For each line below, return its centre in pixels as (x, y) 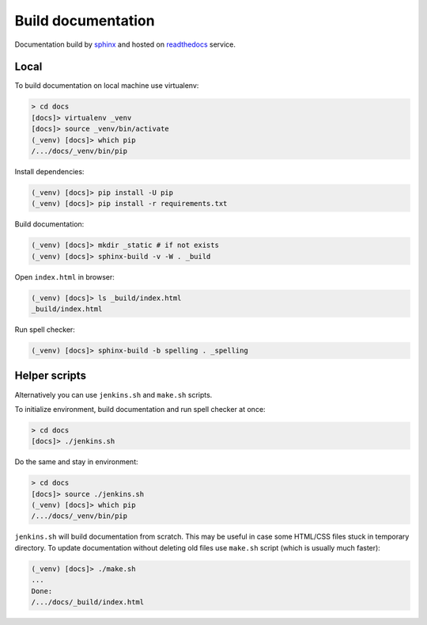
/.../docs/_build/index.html (88, 602)
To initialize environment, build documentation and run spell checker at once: (140, 409)
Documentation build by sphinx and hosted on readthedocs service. (125, 44)
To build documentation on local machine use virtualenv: (107, 86)
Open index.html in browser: (64, 276)
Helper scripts (51, 376)
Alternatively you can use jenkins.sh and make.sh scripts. (113, 394)
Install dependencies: (49, 171)
